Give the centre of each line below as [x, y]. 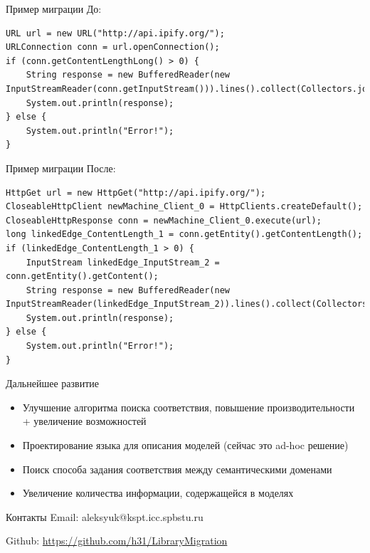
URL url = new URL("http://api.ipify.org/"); [115, 33]
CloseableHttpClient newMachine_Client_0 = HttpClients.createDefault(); [184, 207]
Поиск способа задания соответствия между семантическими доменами [177, 469]
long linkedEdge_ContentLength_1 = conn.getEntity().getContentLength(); [184, 235]
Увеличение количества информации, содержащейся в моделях [158, 493]
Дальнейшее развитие [52, 383]
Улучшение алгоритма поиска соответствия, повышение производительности [189, 407]
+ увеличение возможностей [84, 421]
